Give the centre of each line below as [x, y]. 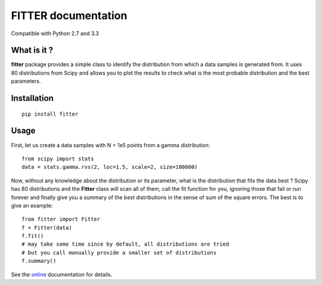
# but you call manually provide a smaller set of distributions [119, 253]
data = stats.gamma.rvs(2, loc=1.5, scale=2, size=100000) [110, 167]
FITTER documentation [69, 16]
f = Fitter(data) [47, 227]
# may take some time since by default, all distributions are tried [126, 244]
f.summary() [39, 261]
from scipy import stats [58, 159]
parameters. [26, 81]
